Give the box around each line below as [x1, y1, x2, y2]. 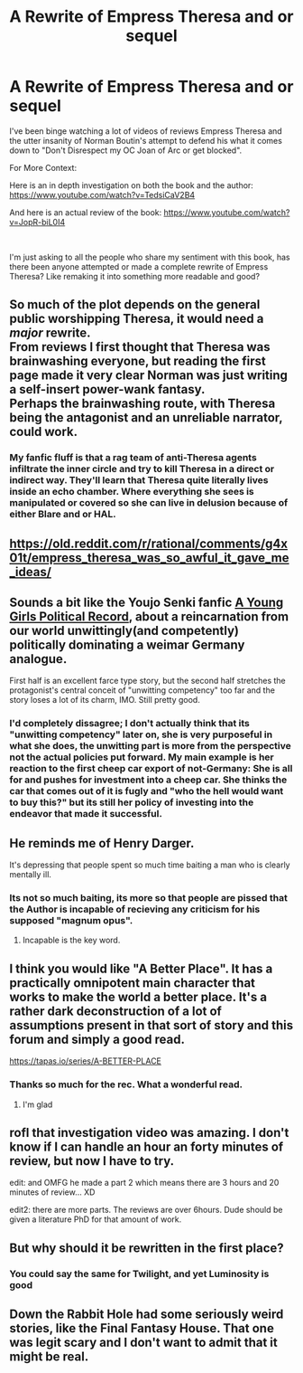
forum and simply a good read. [9, 1031, 186, 1046]
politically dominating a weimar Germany [9, 638, 245, 653]
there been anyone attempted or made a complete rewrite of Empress [9, 260, 269, 272]
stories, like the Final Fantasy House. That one [9, 1321, 275, 1336]
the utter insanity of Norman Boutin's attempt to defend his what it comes [9, 135, 282, 146]
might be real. [9, 1349, 89, 1365]
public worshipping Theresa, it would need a [9, 311, 264, 327]
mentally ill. [9, 869, 52, 880]
